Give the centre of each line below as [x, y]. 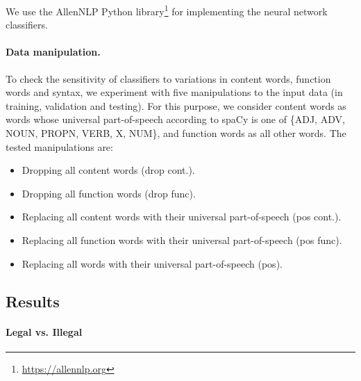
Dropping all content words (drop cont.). [108, 170]
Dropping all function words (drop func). [109, 193]
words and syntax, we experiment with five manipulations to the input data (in [174, 92]
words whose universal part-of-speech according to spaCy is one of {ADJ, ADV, [175, 119]
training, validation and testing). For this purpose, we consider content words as [176, 105]
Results [33, 301]
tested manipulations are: [59, 146]
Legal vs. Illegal [44, 331]
